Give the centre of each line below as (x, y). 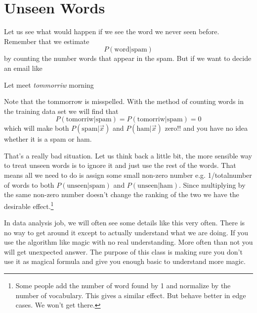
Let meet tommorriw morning (49, 84)
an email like (23, 68)
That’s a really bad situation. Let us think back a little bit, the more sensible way (128, 155)
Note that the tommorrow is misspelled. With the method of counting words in (124, 101)
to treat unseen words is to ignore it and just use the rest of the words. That (120, 165)
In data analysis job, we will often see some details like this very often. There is (125, 223)
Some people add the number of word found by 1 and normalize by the (123, 286)
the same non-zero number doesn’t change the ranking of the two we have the (122, 194)
